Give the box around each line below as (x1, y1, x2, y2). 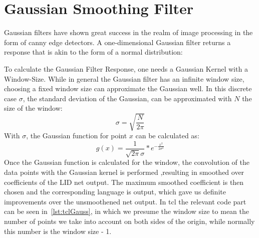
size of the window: (4, 103, 63, 113)
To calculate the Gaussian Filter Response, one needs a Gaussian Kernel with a (4, 63, 248, 74)
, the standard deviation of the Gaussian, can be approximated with (23, 93, 232, 103)
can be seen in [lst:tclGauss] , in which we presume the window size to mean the (4, 206, 249, 216)
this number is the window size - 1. (4, 225, 112, 236)
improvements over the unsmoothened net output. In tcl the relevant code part (4, 196, 246, 206)
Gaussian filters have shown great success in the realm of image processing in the (4, 27, 253, 38)
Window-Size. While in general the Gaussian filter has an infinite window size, (4, 73, 244, 84)
